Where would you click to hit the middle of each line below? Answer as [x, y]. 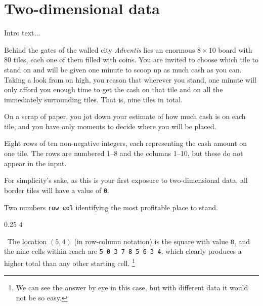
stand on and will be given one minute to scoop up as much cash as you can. [123, 69]
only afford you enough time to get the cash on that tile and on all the [114, 89]
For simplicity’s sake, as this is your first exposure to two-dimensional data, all [126, 180]
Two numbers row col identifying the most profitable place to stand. [111, 207]
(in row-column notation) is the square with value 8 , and [162, 241]
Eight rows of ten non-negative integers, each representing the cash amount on [126, 143]
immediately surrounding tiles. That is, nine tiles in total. [94, 99]
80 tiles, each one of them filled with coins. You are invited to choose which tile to [131, 60]
